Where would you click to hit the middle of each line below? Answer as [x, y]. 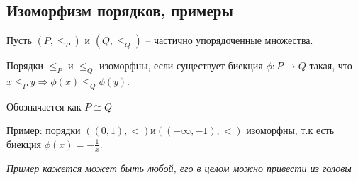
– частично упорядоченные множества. [229, 40]
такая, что [331, 66]
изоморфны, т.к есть [290, 130]
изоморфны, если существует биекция [181, 66]
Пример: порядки [44, 130]
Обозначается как [44, 106]
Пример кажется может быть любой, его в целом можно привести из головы [179, 168]
